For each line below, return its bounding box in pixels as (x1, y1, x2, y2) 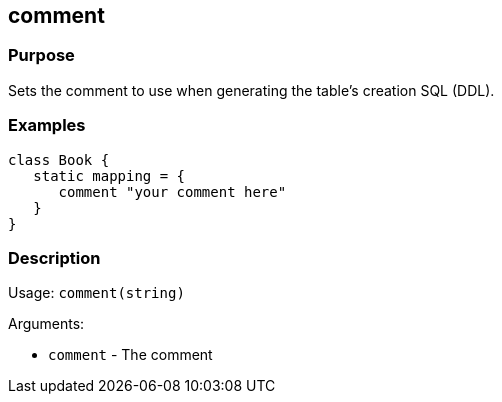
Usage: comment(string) (8, 284, 185, 302)
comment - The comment (48, 346, 213, 364)
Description (8, 247, 101, 268)
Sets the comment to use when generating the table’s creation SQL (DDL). (8, 81, 495, 99)
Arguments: (8, 315, 85, 333)
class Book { (8, 151, 110, 168)
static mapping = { (33, 167, 186, 184)
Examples (8, 115, 86, 136)
